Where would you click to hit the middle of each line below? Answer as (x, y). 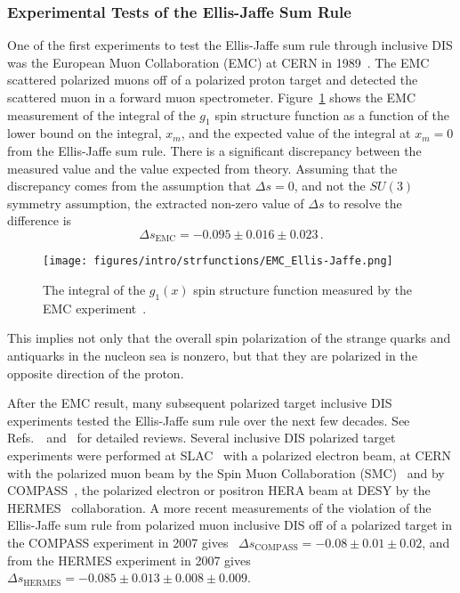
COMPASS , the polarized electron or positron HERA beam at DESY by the (219, 490)
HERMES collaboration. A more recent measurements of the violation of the (219, 507)
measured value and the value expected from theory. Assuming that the (202, 168)
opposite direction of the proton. (96, 373)
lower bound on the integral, (85, 133)
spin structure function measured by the (303, 290)
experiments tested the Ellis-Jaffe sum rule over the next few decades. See (209, 420)
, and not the (330, 186)
